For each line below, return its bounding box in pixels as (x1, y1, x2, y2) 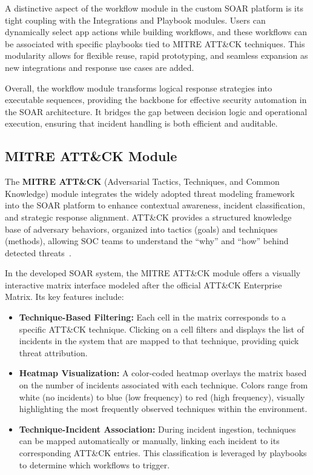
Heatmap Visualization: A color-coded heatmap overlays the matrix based (19, 367, 307, 379)
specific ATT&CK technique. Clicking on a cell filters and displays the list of (19, 322, 304, 335)
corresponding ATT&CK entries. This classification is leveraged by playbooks (19, 447, 307, 459)
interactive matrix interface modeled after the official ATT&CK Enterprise (5, 278, 282, 291)
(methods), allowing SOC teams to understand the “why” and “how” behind (5, 234, 289, 247)
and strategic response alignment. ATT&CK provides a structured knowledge (5, 210, 292, 223)
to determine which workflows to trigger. (19, 458, 170, 471)
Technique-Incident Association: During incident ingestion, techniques (19, 422, 296, 435)
